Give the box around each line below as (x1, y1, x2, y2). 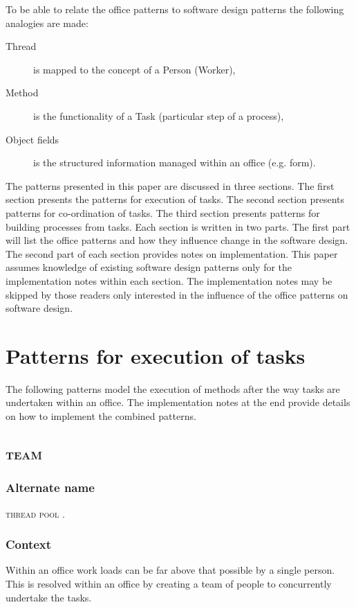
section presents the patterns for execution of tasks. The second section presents (6, 192, 345, 206)
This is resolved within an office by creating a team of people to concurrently (6, 577, 332, 590)
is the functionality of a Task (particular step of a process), (33, 108, 284, 123)
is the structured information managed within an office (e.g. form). (33, 155, 316, 170)
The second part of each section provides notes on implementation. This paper (6, 246, 338, 261)
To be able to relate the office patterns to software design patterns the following (6, 2, 344, 16)
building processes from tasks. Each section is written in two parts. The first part (6, 219, 350, 234)
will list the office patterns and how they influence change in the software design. (6, 233, 348, 247)
